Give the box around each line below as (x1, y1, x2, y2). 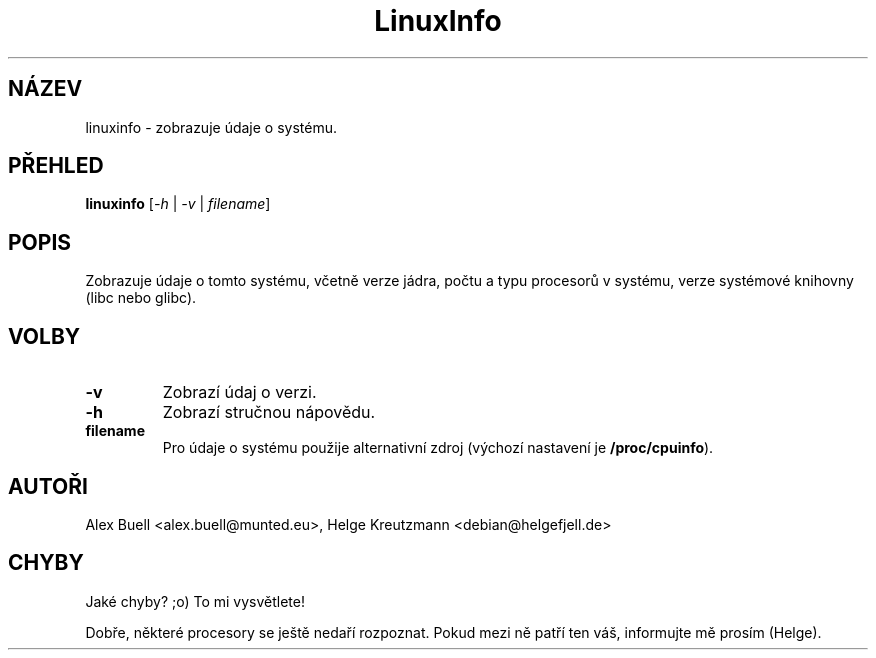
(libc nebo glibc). (85, 289, 197, 307)
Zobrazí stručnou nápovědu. (162, 402, 376, 423)
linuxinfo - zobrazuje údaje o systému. (85, 118, 337, 136)
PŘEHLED (8, 153, 104, 179)
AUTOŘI (8, 473, 88, 499)
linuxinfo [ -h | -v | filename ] (85, 195, 271, 213)
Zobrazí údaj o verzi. (162, 382, 317, 403)
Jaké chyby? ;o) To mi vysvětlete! (85, 592, 306, 610)
